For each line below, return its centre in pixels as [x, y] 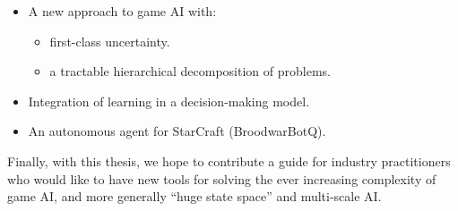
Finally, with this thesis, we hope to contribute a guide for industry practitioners [229, 160]
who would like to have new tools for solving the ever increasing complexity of [222, 178]
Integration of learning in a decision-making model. [169, 101]
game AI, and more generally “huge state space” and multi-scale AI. [194, 196]
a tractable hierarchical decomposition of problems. [190, 71]
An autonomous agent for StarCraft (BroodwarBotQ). [177, 131]
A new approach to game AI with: [122, 11]
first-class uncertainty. [110, 41]
